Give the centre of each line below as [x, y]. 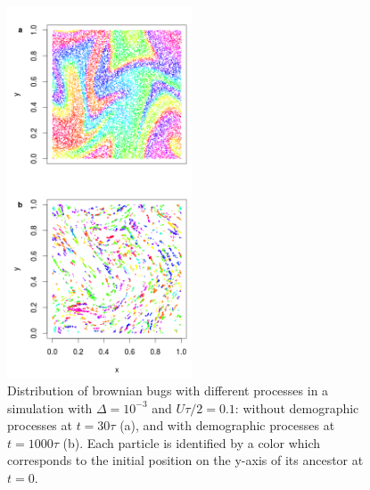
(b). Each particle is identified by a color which [192, 442]
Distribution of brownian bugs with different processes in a [168, 390]
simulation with [50, 407]
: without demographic [297, 407]
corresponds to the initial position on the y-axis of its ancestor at [185, 460]
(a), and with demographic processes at [227, 425]
